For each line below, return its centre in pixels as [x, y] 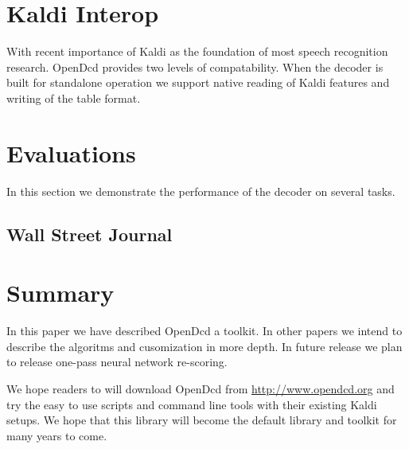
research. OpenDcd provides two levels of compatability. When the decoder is [195, 66]
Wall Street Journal [90, 234]
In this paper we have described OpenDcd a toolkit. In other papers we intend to [204, 331]
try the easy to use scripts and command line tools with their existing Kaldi [192, 404]
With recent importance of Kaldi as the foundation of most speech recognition [197, 51]
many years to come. [57, 435]
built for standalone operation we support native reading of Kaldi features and [198, 82]
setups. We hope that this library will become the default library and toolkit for [202, 420]
